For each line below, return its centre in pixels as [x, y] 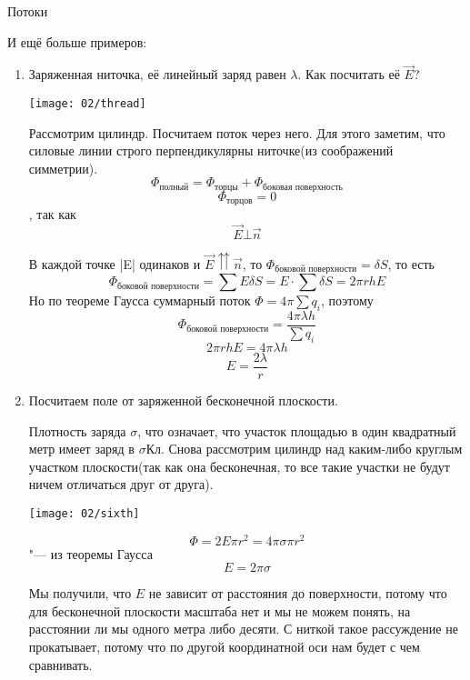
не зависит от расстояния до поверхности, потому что [298, 593]
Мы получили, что [80, 593]
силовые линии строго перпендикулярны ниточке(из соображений [211, 150]
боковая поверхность [303, 187]
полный [174, 187]
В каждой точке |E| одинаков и [115, 263]
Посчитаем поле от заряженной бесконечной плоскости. [183, 400]
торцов [239, 201]
